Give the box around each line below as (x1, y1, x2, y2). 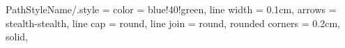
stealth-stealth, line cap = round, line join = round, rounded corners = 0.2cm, (6, 15, 340, 30)
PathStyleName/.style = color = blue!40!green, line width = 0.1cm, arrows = (6, 2, 337, 16)
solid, (6, 29, 28, 44)
